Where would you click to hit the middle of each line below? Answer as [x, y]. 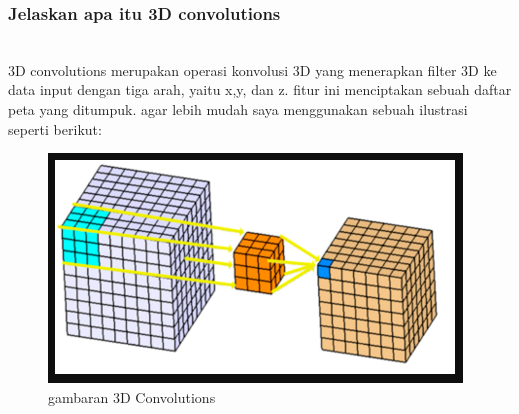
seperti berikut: [55, 128]
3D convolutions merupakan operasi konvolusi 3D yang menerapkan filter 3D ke [252, 69]
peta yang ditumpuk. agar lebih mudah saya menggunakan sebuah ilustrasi [238, 109]
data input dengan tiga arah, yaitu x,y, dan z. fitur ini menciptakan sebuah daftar [260, 89]
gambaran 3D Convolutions [132, 396]
